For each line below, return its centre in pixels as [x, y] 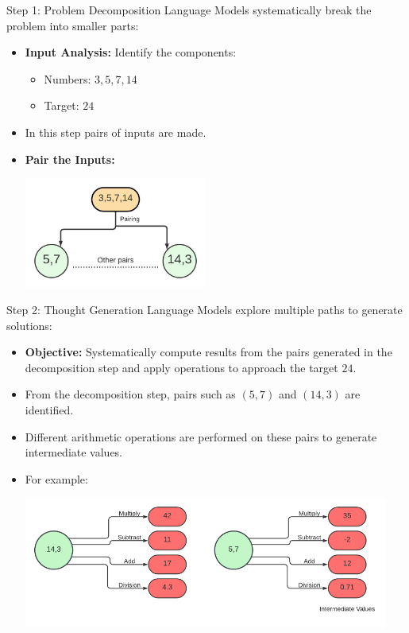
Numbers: [68, 78]
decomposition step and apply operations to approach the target [181, 367]
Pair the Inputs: [70, 159]
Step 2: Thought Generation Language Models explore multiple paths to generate [204, 309]
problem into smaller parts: [73, 25]
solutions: [29, 325]
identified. [49, 409]
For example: [56, 478]
